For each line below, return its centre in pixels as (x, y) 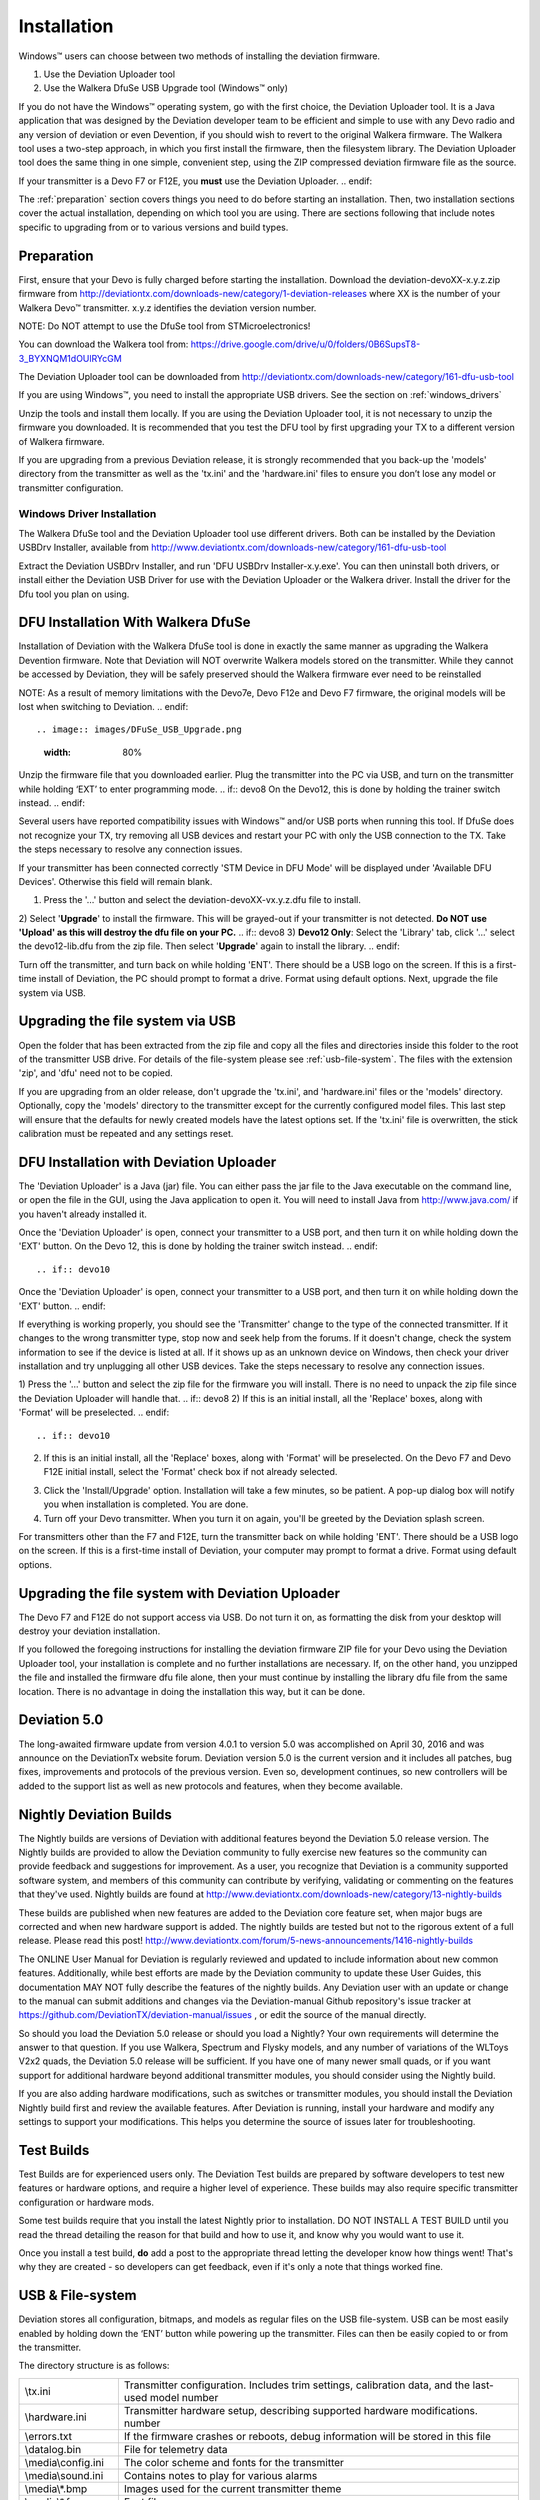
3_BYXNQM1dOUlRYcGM (70, 358)
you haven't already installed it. (82, 1214)
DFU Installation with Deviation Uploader (147, 1161)
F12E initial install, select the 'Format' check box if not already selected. (190, 1472)
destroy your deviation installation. (89, 1631)
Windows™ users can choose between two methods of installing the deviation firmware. (199, 56)
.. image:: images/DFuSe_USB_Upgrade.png (139, 729)
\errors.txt (48, 2436)
